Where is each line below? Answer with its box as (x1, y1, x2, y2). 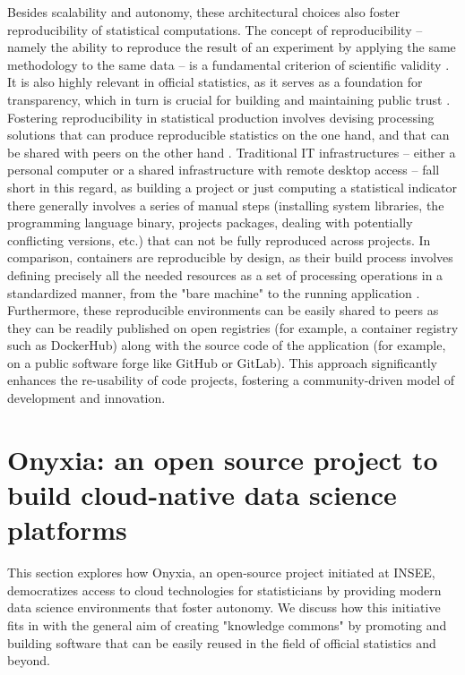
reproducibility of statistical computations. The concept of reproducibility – (7, 20, 423, 38)
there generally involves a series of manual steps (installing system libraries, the (7, 195, 444, 214)
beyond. (7, 651, 50, 670)
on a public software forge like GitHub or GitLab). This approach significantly (7, 353, 437, 372)
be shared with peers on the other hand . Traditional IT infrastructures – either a (7, 142, 456, 161)
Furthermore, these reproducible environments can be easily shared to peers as (7, 301, 439, 320)
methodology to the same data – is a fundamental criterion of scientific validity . (7, 55, 450, 73)
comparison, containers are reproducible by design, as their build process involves (7, 248, 453, 267)
